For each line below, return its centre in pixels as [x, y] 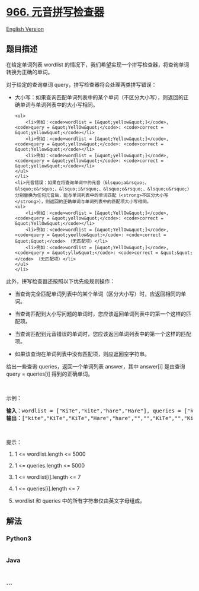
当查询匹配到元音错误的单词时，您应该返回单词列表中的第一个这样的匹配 [103, 333]
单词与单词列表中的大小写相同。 [59, 104]
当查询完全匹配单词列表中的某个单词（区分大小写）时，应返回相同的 [98, 294]
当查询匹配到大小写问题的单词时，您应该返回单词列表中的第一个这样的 [100, 314]
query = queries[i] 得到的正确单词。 [50, 374]
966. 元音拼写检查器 [55, 12]
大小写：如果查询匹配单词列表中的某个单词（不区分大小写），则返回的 [99, 97]
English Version [25, 29]
